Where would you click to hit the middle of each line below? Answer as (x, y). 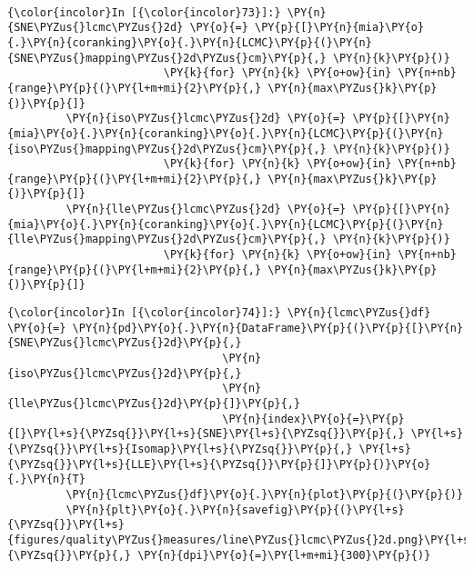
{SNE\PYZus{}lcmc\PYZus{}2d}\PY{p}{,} (125, 343)
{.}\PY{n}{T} (46, 479)
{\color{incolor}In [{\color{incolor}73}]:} (144, 12)
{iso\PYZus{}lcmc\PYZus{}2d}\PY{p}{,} (125, 373)
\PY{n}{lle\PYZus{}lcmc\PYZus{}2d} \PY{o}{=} (206, 210)
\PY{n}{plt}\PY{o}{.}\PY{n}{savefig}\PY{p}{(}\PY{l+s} (235, 509)
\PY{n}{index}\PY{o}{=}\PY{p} (313, 419)
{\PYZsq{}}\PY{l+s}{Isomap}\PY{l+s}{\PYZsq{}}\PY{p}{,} (180, 449)
